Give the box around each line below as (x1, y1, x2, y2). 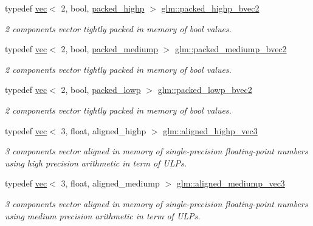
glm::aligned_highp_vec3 (163, 124, 258, 137)
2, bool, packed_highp (61, 2, 145, 14)
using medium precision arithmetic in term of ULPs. (5, 209, 201, 222)
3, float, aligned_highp (61, 124, 146, 137)
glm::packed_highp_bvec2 (161, 2, 260, 14)
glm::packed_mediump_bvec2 (175, 43, 287, 55)
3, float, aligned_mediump (61, 177, 160, 190)
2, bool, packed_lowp (61, 83, 141, 96)
